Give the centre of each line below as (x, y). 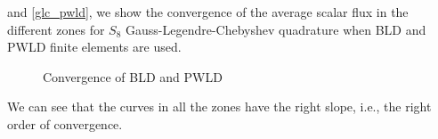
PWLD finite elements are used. (94, 47)
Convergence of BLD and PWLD (133, 76)
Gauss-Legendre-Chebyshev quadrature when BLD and (276, 29)
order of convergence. (65, 123)
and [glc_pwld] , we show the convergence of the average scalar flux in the (208, 12)
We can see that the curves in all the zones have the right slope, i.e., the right (219, 106)
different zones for (56, 29)
